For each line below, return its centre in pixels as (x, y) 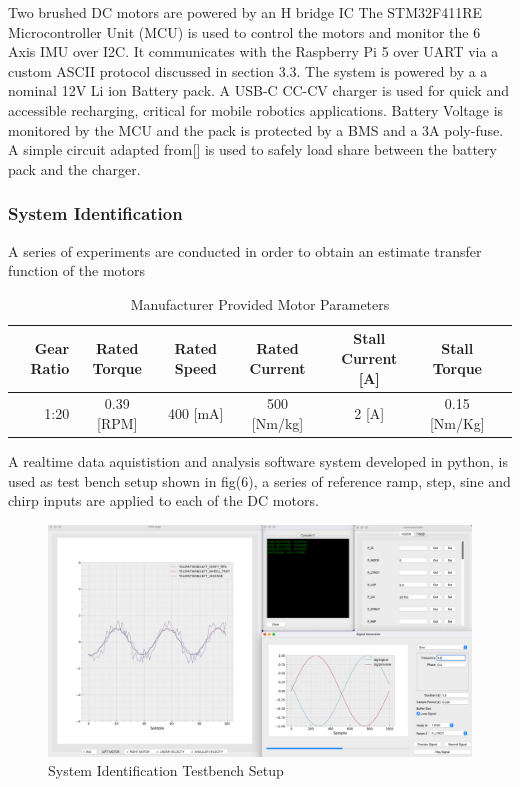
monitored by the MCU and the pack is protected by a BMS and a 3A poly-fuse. (256, 129)
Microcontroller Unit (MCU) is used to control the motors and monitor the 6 (244, 31)
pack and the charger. (74, 168)
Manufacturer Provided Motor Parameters (260, 303)
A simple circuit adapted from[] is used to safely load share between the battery (252, 149)
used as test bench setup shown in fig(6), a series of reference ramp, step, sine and (259, 480)
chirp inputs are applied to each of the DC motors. (163, 500)
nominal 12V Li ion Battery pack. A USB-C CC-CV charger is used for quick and (258, 90)
